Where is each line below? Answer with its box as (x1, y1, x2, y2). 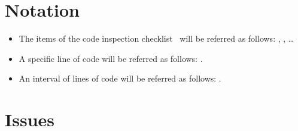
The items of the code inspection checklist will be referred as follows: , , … (19, 32, 294, 45)
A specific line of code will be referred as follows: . (19, 52, 203, 64)
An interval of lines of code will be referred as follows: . (19, 72, 221, 85)
